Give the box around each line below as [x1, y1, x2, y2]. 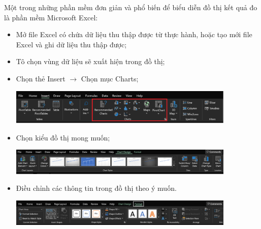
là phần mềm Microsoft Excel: [4, 12, 98, 22]
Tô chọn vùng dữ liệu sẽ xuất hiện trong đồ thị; [16, 56, 165, 67]
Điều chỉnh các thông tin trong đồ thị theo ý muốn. [16, 183, 177, 193]
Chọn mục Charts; [81, 73, 139, 83]
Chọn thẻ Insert [16, 73, 66, 83]
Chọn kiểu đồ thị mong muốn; [16, 132, 110, 142]
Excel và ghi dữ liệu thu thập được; [16, 39, 127, 49]
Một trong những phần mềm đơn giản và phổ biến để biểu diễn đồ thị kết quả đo [4, 2, 257, 12]
